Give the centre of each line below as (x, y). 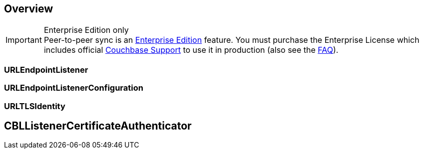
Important (24, 40)
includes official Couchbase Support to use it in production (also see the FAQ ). (191, 50)
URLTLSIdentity (35, 106)
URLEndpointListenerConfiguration (74, 88)
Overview (29, 9)
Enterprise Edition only (86, 30)
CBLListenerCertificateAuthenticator (98, 126)
